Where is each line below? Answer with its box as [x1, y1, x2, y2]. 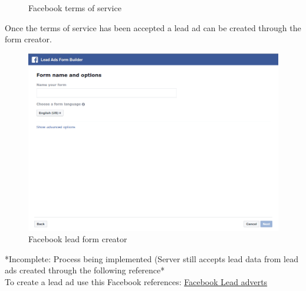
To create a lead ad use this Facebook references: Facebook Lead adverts [5, 276, 268, 288]
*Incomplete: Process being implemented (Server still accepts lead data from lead [5, 252, 299, 265]
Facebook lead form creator [28, 233, 127, 245]
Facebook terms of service [28, 2, 121, 14]
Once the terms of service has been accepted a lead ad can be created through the [5, 21, 301, 34]
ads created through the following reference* [5, 264, 165, 276]
